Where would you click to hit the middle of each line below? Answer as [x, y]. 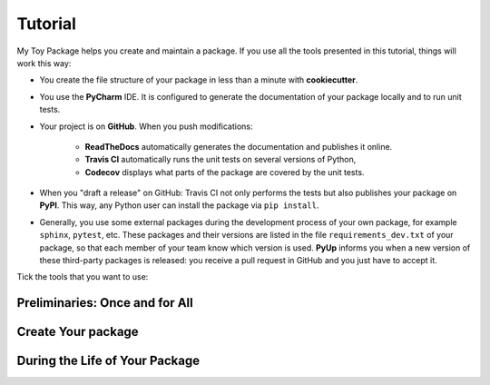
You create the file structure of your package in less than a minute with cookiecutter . [199, 80]
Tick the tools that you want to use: [83, 277]
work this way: [44, 63]
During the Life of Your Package [108, 361]
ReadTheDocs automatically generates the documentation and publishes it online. [239, 146]
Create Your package [78, 332]
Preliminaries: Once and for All [105, 303]
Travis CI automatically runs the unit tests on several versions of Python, [220, 160]
